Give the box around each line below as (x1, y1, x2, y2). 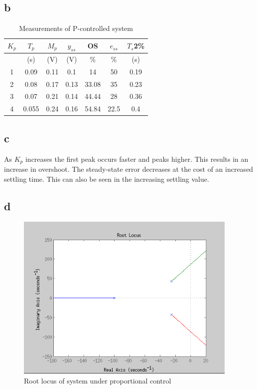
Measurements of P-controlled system (19, 23, 133, 33)
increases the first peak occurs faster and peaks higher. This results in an (25, 153, 249, 164)
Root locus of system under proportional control (24, 375, 171, 386)
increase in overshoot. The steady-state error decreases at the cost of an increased (4, 163, 254, 174)
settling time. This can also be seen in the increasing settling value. (4, 173, 209, 184)
